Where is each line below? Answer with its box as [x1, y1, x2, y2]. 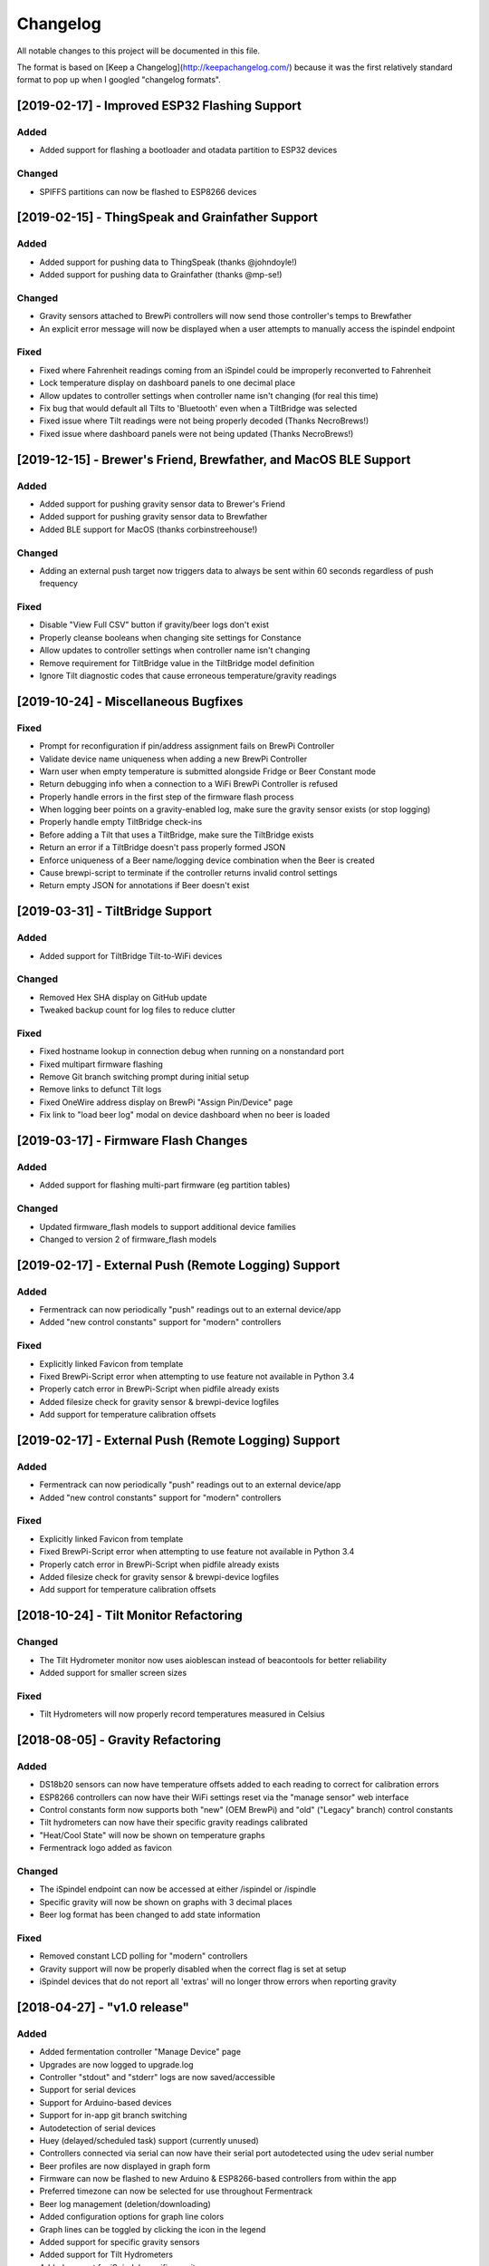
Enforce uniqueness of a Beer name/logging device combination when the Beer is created [39, 855, 375, 866]
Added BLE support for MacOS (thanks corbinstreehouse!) [39, 524, 258, 535]
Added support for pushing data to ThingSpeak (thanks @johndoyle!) [39, 257, 298, 267]
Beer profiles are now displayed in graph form [39, 2160, 211, 2171]
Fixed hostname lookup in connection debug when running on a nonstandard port [39, 1046, 344, 1057]
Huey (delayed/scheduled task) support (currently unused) [39, 2135, 260, 2145]
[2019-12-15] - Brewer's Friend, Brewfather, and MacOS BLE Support [16, 451, 411, 467]
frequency [39, 578, 79, 589]
